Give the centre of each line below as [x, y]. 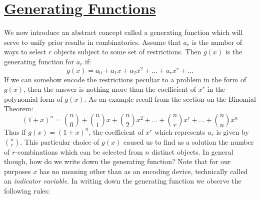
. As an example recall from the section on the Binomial [170, 99]
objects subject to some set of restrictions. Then [128, 52]
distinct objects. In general [192, 151]
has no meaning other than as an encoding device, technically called [143, 171]
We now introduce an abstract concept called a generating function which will [123, 32]
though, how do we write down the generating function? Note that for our [117, 161]
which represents [180, 131]
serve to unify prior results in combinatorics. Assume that [92, 42]
